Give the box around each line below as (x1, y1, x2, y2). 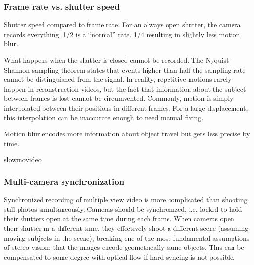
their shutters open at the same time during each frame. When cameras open (4, 213, 234, 224)
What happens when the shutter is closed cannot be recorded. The (4, 55, 203, 65)
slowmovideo (4, 154, 42, 165)
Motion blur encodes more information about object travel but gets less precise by (4, 129, 250, 139)
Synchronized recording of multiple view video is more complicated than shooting (4, 194, 248, 205)
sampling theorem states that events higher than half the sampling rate (32, 64, 246, 75)
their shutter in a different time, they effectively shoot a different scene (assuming (4, 223, 249, 233)
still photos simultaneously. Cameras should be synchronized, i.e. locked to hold (4, 204, 242, 214)
